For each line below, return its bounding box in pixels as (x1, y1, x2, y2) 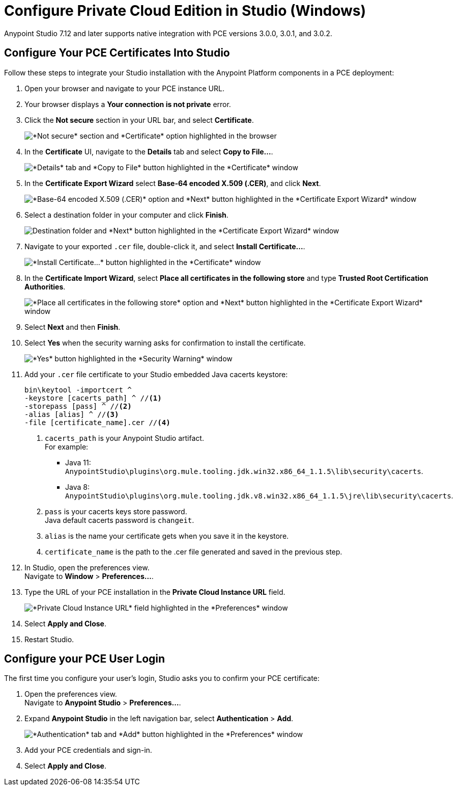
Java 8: (65, 482, 90, 491)
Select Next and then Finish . (24, 322, 121, 331)
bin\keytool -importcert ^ (24, 385, 132, 394)
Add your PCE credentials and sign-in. (24, 746, 152, 755)
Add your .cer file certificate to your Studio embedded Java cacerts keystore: (24, 370, 288, 379)
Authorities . (24, 282, 66, 291)
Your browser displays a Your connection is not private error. (24, 99, 231, 109)
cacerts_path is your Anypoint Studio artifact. (45, 433, 204, 442)
